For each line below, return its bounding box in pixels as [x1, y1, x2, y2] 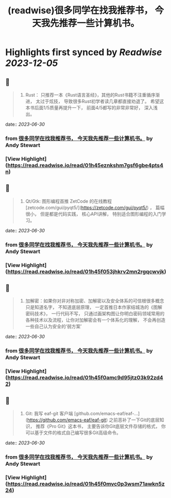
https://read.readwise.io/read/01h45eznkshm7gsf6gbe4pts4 [7, 161, 163, 169]
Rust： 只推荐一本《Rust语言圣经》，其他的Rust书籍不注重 [25, 92, 147, 98]
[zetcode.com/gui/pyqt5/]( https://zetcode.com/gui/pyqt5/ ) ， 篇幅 [25, 204, 165, 210]
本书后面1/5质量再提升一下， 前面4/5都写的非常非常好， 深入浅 [25, 105, 158, 110]
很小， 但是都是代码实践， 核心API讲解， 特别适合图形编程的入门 [25, 210, 162, 217]
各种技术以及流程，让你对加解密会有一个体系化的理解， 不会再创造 [25, 317, 166, 323]
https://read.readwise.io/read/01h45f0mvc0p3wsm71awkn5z [7, 480, 165, 487]
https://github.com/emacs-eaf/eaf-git [27, 417, 106, 423]
